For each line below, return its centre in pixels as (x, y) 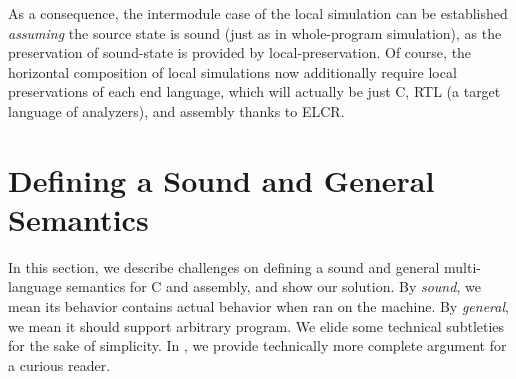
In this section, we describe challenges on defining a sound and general (224, 266)
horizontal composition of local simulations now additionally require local (232, 71)
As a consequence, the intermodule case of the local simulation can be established (258, 13)
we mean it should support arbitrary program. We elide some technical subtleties (256, 325)
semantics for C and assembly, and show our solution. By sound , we (273, 286)
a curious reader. (59, 364)
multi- (462, 266)
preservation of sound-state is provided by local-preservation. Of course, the (240, 52)
